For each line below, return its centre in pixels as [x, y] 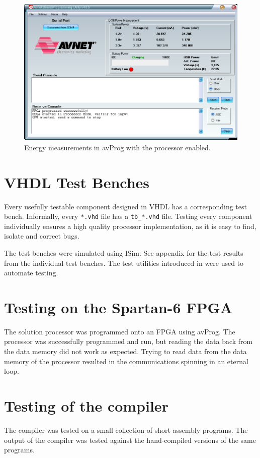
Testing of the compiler [86, 406]
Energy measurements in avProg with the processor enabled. [117, 147]
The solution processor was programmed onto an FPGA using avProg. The [120, 331]
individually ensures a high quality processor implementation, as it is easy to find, [130, 226]
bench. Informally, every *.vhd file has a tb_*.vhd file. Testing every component [128, 216]
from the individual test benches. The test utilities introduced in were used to [124, 263]
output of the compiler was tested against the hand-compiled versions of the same [130, 440]
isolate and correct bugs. [42, 236]
